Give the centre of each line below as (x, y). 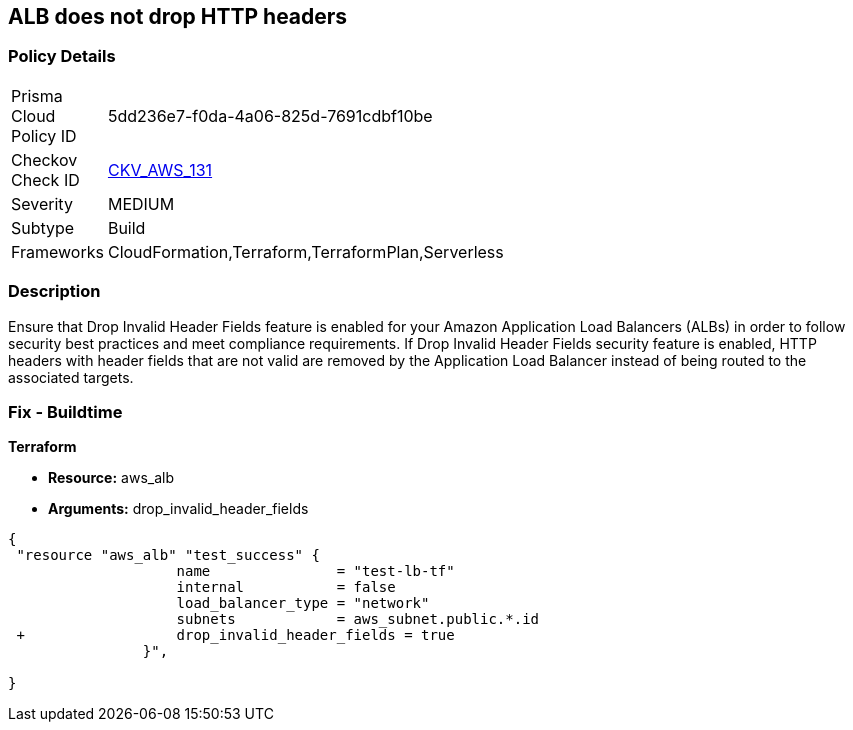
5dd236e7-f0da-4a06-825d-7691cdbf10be (270, 115)
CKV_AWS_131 (160, 169)
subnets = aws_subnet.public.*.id (358, 619)
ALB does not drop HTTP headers (178, 16)
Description (54, 291)
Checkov (44, 159)
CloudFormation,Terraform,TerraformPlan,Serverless (305, 251)
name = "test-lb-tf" (315, 571)
